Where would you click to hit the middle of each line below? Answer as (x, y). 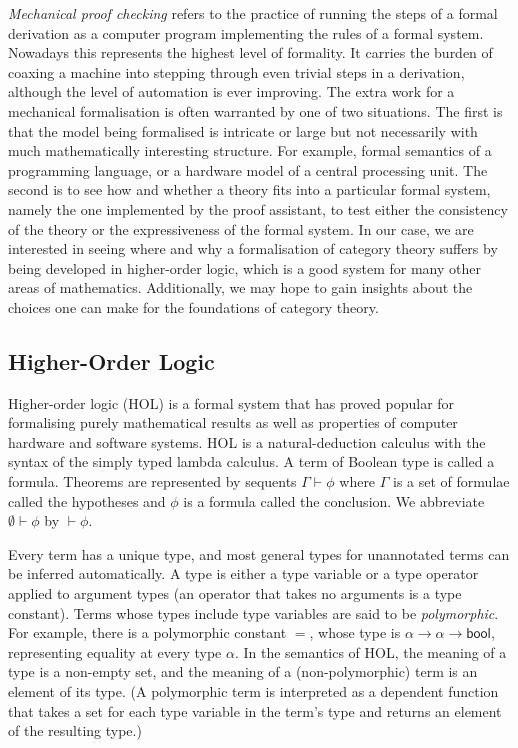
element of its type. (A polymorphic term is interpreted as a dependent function (253, 691)
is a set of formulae (451, 481)
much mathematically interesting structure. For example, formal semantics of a (250, 150)
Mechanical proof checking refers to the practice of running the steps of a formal (253, 13)
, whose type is (355, 632)
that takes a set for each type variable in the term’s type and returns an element (255, 710)
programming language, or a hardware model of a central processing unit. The (248, 169)
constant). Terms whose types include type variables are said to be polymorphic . (253, 612)
